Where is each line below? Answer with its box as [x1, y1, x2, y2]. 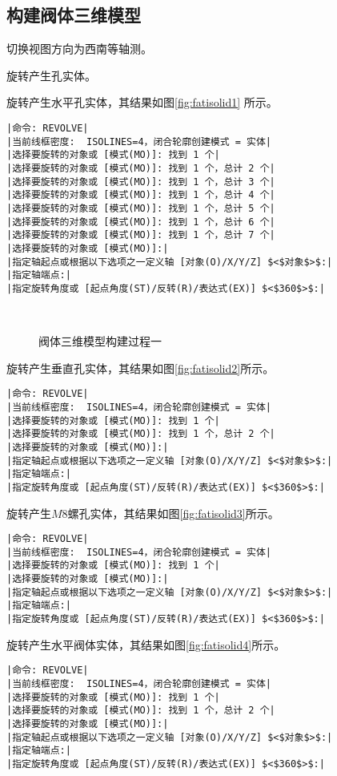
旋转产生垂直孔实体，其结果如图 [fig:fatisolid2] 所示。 [6, 359, 275, 376]
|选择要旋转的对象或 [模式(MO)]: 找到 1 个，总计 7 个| [6, 229, 275, 241]
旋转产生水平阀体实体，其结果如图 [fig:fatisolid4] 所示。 [6, 636, 286, 653]
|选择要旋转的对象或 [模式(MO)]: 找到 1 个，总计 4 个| [6, 189, 275, 201]
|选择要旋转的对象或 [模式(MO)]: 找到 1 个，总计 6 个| [6, 216, 275, 228]
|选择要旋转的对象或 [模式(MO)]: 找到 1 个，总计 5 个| [6, 202, 275, 214]
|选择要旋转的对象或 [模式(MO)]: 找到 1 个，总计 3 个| [6, 176, 275, 188]
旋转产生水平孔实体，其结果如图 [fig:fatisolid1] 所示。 [6, 94, 278, 111]
